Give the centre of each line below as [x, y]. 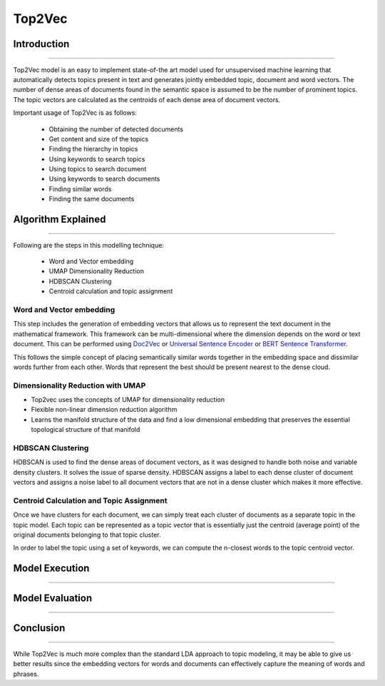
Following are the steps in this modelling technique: [88, 245]
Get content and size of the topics [99, 138]
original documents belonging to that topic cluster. [87, 535]
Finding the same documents [92, 199]
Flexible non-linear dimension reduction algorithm [104, 410]
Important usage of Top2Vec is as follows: [75, 113]
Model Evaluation [53, 599]
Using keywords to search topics [97, 159]
